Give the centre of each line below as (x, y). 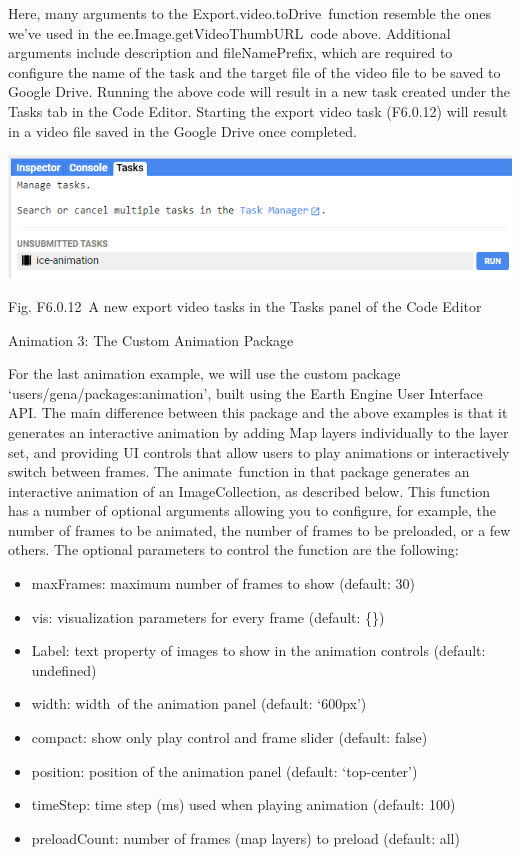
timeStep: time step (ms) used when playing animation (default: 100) (243, 804)
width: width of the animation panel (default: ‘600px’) (199, 703)
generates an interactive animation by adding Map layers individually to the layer (258, 431)
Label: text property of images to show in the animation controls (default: (258, 650)
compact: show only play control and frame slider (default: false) (229, 737)
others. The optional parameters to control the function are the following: (233, 549)
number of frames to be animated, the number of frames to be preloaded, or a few (259, 529)
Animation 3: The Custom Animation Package (151, 339)
